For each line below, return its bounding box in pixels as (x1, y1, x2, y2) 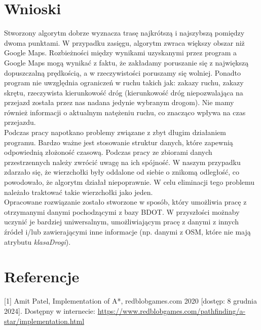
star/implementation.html (4, 315, 85, 326)
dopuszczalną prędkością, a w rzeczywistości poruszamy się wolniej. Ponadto (4, 67, 241, 78)
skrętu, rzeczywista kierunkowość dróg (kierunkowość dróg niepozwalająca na (4, 87, 243, 97)
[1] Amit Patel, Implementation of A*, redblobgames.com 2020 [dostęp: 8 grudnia (4, 295, 257, 306)
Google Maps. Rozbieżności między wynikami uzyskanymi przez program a (4, 47, 237, 58)
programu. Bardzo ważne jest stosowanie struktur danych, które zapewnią (4, 137, 233, 147)
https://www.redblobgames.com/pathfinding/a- (97, 305, 246, 316)
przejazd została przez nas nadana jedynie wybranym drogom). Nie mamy (4, 97, 234, 108)
